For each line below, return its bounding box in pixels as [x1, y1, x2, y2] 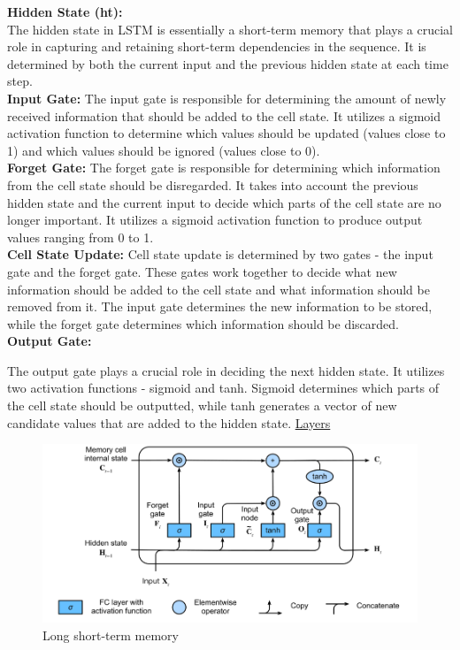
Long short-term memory [42, 625, 179, 644]
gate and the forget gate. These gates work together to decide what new [7, 262, 397, 280]
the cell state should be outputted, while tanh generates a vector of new [7, 396, 397, 415]
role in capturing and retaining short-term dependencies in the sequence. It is [7, 37, 426, 56]
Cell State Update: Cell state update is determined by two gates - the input [7, 245, 433, 264]
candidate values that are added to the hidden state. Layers [7, 413, 331, 432]
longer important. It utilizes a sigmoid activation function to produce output [7, 210, 423, 229]
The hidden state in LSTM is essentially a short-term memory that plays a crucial [7, 19, 453, 38]
